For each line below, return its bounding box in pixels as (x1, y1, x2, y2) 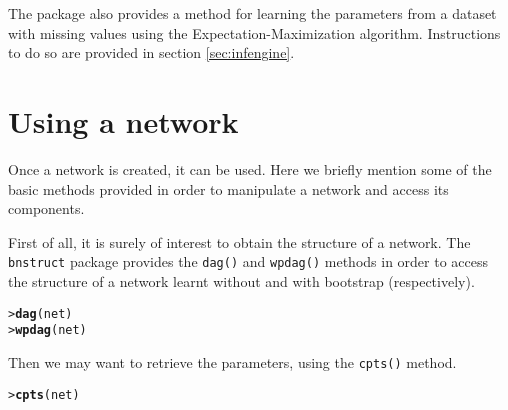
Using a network (8, 100, 239, 141)
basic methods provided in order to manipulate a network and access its (8, 178, 449, 199)
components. (8, 198, 85, 219)
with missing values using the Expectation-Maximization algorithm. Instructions (8, 22, 501, 43)
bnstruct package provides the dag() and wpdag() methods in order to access (8, 251, 488, 272)
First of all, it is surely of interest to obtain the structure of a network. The (8, 231, 471, 252)
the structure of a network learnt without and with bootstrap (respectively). (8, 270, 475, 291)
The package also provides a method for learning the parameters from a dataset (8, 3, 497, 23)
